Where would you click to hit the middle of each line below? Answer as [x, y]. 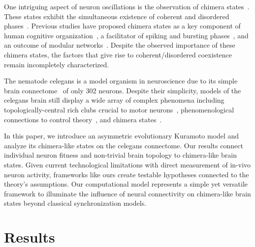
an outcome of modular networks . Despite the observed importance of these [120, 45]
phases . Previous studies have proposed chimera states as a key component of [122, 26]
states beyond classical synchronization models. [75, 203]
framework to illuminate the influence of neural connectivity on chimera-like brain [127, 193]
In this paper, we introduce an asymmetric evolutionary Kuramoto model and [122, 136]
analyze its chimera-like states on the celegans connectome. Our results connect [124, 145]
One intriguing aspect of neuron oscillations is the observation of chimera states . [127, 6]
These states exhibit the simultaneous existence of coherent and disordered [117, 16]
